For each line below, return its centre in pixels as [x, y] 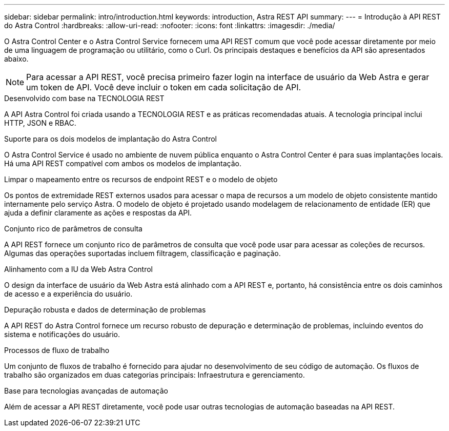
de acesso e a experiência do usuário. [68, 294]
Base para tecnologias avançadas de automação [86, 391]
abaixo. [16, 59]
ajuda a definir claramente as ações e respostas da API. [98, 213]
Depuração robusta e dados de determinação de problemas [105, 310]
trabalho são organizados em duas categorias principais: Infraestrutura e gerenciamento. [155, 375]
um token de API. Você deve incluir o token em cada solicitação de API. [164, 87]
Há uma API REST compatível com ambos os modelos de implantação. [123, 163]
